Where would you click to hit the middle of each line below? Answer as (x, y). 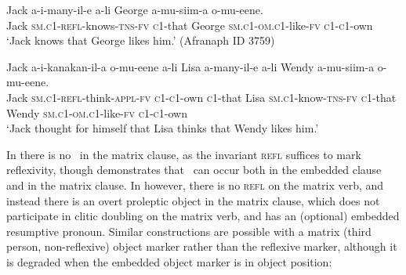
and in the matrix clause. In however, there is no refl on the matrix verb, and (195, 185)
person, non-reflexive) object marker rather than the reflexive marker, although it (202, 246)
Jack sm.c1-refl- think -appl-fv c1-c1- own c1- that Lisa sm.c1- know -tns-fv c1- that (201, 97)
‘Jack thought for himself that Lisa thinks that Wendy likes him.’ (163, 128)
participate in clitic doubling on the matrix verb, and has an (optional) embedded (203, 216)
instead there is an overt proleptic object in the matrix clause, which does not (193, 200)
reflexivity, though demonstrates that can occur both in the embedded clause (194, 170)
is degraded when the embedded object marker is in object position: (169, 261)
